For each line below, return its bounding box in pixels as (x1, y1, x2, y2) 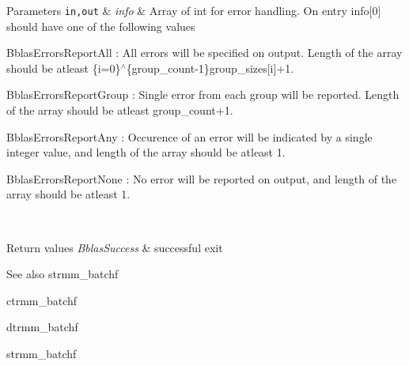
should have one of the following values (6, 17, 195, 34)
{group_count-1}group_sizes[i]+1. (126, 59, 294, 76)
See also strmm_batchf (6, 266, 119, 282)
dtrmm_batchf (6, 319, 78, 335)
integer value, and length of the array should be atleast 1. (6, 144, 286, 160)
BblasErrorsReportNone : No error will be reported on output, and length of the (6, 170, 397, 187)
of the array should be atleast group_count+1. (6, 102, 233, 119)
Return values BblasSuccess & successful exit (6, 239, 223, 255)
